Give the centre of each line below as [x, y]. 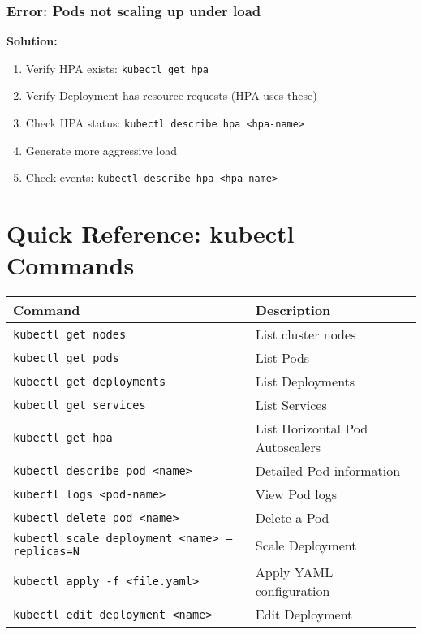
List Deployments [305, 382]
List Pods [282, 358]
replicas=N [46, 552]
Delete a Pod [292, 518]
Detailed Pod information [328, 471]
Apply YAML [294, 572]
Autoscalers [288, 447]
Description [293, 310]
